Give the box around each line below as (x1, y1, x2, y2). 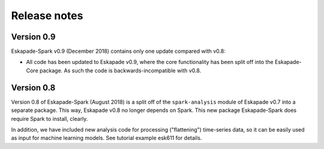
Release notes (11, 9, 83, 22)
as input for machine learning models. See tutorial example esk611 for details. (11, 135, 202, 142)
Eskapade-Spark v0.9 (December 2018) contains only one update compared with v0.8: (11, 48, 226, 55)
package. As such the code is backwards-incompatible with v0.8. (39, 66, 202, 74)
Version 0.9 (11, 32, 56, 42)
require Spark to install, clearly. (11, 115, 88, 122)
